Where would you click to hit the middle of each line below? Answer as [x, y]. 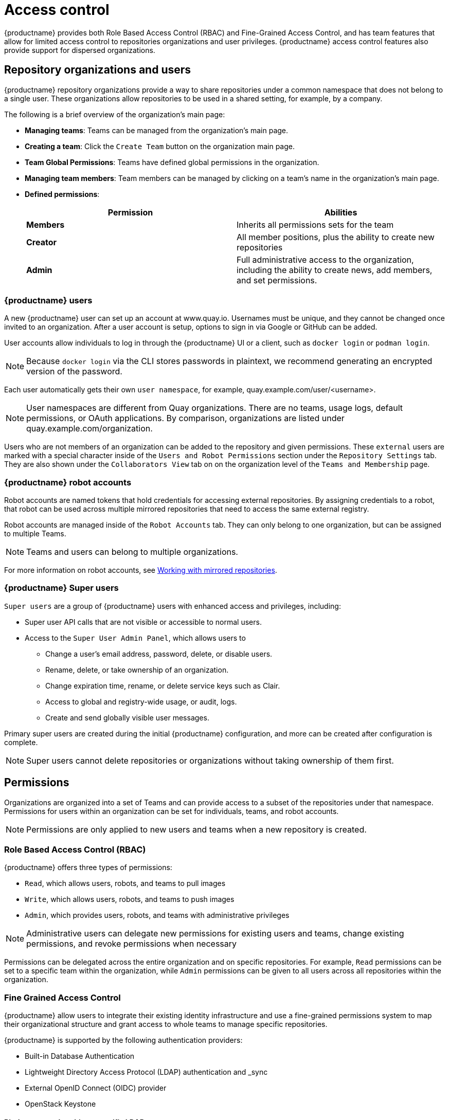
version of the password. [74, 372]
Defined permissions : [62, 194]
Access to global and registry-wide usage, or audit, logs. [141, 701]
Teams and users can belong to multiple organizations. [132, 552]
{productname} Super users [61, 588]
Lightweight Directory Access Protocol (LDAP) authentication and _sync [146, 1072]
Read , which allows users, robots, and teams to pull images [125, 883]
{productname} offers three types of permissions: [88, 868]
